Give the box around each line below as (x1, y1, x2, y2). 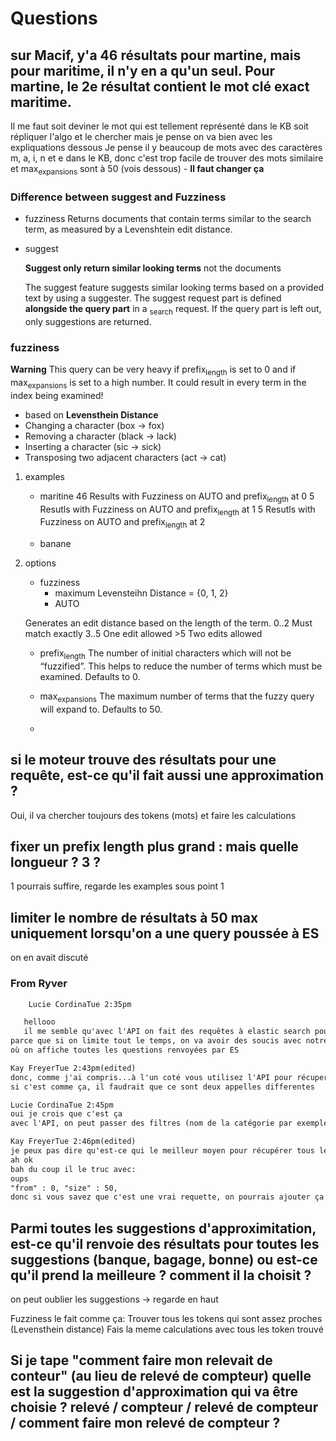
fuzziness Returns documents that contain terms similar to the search (24, 213, 312, 225)
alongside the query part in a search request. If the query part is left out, (24, 303, 322, 317)
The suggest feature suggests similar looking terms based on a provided (24, 282, 325, 294)
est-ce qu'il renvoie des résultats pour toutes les (10, 1235, 320, 1252)
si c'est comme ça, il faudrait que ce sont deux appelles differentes (10, 1082, 315, 1092)
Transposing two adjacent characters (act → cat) (24, 451, 227, 463)
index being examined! (10, 389, 104, 401)
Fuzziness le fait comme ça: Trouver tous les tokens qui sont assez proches (10, 1313, 323, 1325)
